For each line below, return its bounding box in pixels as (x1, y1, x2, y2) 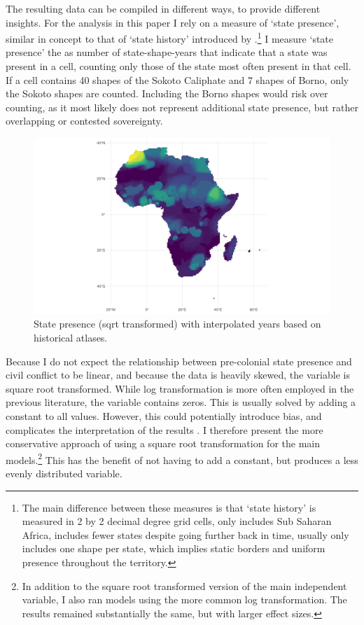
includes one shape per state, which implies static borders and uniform (22, 541, 325, 556)
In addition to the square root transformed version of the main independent (22, 578, 347, 593)
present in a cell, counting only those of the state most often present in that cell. (6, 59, 351, 73)
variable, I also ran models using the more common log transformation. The (22, 592, 347, 607)
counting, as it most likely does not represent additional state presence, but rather (6, 99, 358, 114)
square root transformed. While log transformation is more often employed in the (6, 381, 354, 395)
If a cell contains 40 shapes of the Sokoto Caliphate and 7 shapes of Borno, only (6, 72, 349, 87)
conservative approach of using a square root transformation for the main (6, 436, 320, 451)
